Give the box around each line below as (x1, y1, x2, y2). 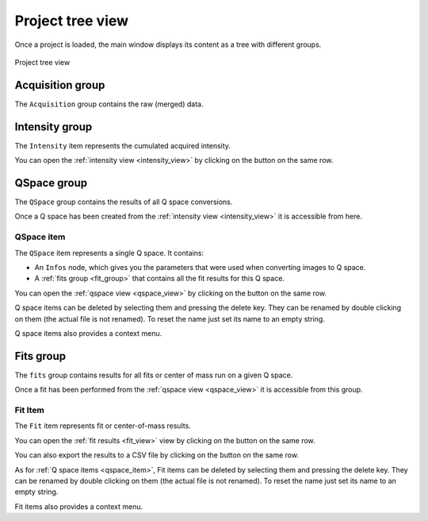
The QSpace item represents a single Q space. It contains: (14, 248, 204, 257)
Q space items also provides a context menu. (14, 328, 162, 338)
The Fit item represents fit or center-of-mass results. (14, 421, 192, 430)
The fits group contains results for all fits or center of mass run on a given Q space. (14, 370, 293, 380)
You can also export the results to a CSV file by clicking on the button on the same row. (14, 450, 299, 460)
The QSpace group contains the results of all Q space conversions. (14, 197, 233, 206)
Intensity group (14, 120, 93, 133)
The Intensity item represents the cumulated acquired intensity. (14, 141, 231, 150)
